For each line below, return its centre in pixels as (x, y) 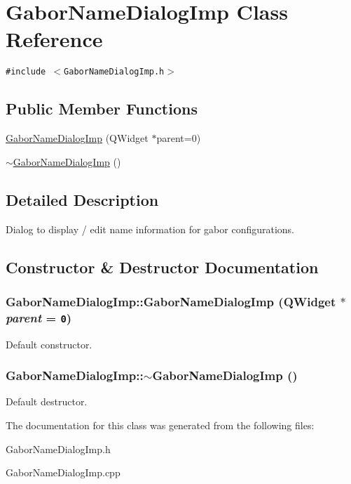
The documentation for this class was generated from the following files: (160, 425)
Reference (54, 39)
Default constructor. (49, 344)
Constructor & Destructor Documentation (162, 267)
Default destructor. (47, 401)
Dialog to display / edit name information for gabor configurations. (150, 229)
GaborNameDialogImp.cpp (63, 472)
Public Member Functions (102, 109)
